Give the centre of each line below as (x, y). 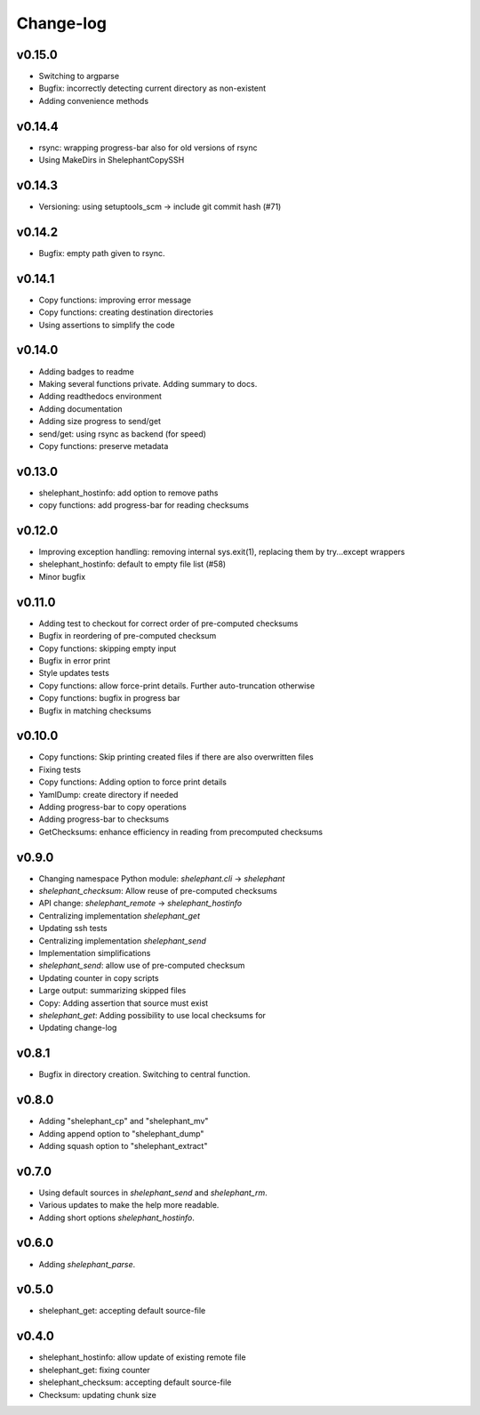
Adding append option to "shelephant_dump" (121, 1133)
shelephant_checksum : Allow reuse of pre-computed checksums (158, 891)
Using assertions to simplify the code (107, 325)
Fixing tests (60, 769)
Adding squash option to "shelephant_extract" (123, 1146)
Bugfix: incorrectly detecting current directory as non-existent (152, 88)
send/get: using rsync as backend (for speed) (122, 434)
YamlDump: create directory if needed (108, 794)
